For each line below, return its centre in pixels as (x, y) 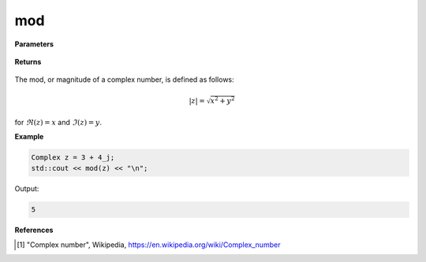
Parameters (34, 44)
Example (29, 136)
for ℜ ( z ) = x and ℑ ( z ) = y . (58, 122)
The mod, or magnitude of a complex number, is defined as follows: (124, 79)
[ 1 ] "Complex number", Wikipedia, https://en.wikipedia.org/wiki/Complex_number (149, 245)
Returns (28, 61)
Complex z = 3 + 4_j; (73, 157)
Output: (27, 189)
